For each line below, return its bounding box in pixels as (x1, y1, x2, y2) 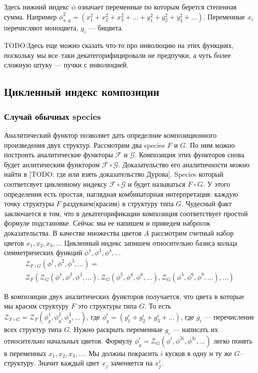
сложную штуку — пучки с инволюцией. (4, 59, 129, 70)
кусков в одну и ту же (165, 348, 232, 358)
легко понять (213, 335, 253, 346)
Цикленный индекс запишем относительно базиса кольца (64, 237, 238, 248)
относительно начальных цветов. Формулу (4, 335, 133, 346)
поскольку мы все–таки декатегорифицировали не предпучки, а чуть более (4, 49, 231, 60)
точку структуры (4, 198, 54, 209)
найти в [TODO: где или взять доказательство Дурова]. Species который (4, 169, 224, 179)
